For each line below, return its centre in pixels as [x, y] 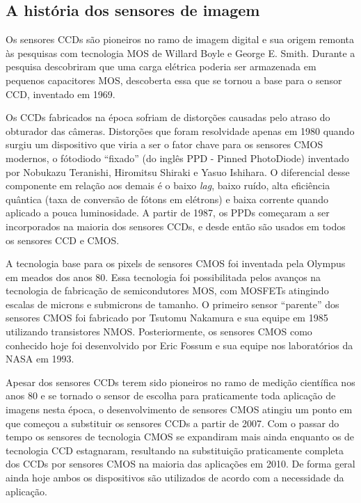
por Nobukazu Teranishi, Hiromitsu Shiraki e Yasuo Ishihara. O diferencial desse [178, 171]
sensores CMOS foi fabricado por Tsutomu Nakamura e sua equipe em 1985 [167, 318]
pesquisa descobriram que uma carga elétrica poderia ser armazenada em [161, 66]
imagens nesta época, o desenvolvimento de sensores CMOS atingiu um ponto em [179, 409]
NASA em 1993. [40, 359]
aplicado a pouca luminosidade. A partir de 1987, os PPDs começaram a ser [168, 213]
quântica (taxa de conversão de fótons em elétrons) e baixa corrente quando [167, 199]
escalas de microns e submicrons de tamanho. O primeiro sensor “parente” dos [173, 304]
